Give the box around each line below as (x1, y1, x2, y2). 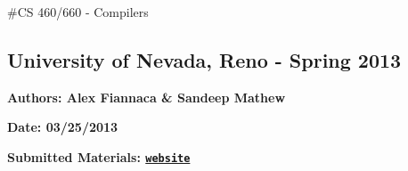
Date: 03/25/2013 (7, 118, 118, 136)
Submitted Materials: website (7, 147, 191, 166)
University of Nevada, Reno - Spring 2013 (7, 45, 402, 73)
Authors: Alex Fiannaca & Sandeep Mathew (7, 87, 286, 106)
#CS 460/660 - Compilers (7, 3, 149, 20)
